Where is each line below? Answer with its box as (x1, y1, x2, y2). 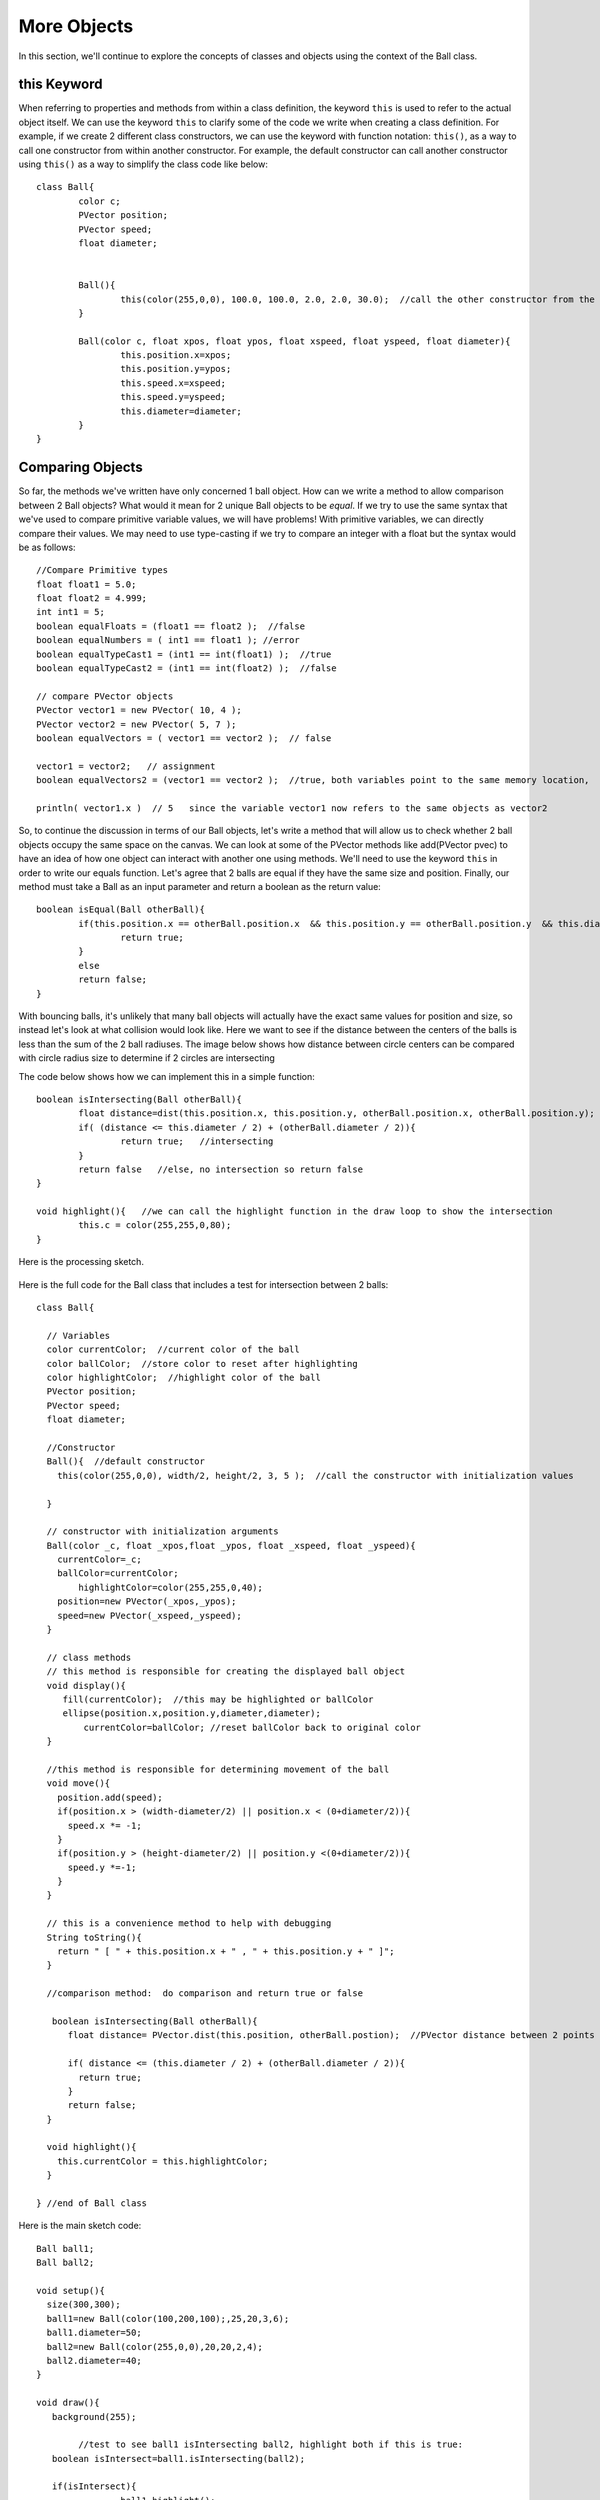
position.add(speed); (56, 1791, 164, 1803)
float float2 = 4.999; (36, 593, 148, 604)
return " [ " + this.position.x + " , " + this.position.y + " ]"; (56, 1946, 395, 1957)
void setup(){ (36, 2285, 105, 2296)
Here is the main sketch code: (18, 2220, 142, 2232)
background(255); (51, 2411, 137, 2422)
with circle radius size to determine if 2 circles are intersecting (18, 1052, 275, 1064)
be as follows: (18, 541, 76, 553)
